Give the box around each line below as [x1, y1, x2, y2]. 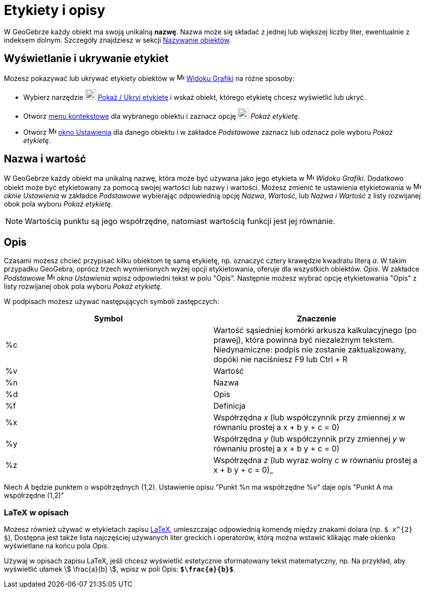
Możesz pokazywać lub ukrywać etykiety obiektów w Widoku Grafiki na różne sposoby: [4, 74, 295, 82]
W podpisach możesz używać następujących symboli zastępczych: [4, 297, 219, 306]
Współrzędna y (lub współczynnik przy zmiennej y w [213, 434, 406, 444]
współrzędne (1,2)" [4, 491, 65, 500]
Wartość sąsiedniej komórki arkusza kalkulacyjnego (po [213, 325, 417, 336]
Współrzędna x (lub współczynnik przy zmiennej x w [213, 413, 406, 423]
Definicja [213, 401, 245, 411]
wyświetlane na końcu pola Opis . [4, 542, 109, 550]
